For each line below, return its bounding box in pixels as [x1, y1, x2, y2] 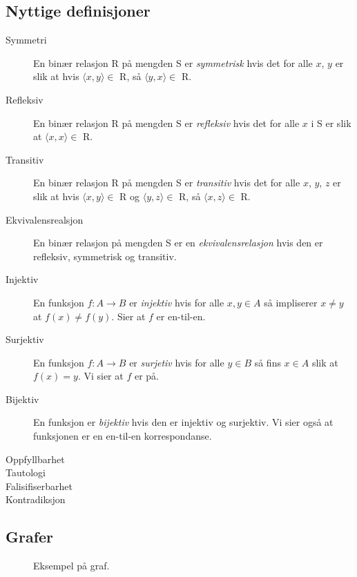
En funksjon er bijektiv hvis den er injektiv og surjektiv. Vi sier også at [33, 415, 334, 429]
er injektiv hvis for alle [129, 295, 224, 309]
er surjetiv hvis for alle [129, 355, 224, 369]
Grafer [6, 526, 54, 547]
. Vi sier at [77, 369, 124, 383]
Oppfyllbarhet [6, 451, 65, 466]
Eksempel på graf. [33, 558, 110, 573]
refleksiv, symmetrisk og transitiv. [33, 248, 177, 263]
